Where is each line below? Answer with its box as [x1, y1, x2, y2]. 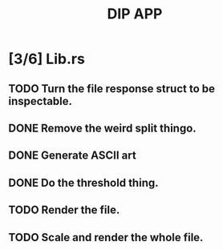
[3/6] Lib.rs [8, 50, 86, 68]
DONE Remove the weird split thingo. [8, 121, 197, 135]
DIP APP [107, 5, 163, 23]
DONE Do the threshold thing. [8, 175, 159, 189]
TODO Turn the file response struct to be [8, 82, 215, 95]
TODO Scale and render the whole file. [8, 230, 204, 244]
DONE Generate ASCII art [8, 149, 136, 163]
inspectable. [8, 94, 73, 108]
